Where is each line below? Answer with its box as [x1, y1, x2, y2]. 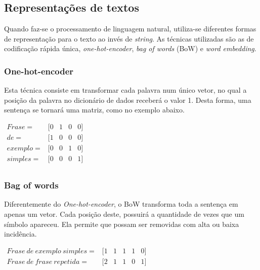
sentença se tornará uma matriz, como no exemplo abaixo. [4, 104, 185, 115]
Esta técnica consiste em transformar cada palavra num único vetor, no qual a [4, 85, 247, 95]
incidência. [4, 228, 37, 239]
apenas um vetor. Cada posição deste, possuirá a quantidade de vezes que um [4, 208, 244, 219]
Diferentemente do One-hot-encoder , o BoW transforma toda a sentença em [4, 199, 238, 209]
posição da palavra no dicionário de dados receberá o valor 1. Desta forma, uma [4, 94, 251, 105]
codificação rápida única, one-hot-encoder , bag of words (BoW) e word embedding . [4, 43, 256, 54]
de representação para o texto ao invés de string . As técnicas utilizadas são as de [4, 33, 254, 44]
